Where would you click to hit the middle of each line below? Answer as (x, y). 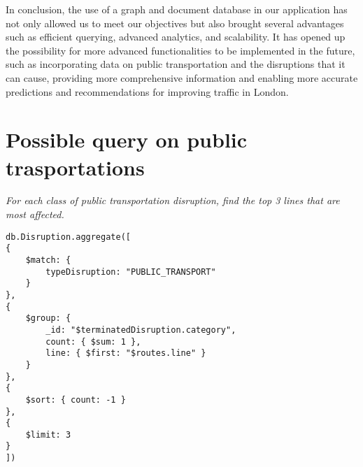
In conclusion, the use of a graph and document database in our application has (177, 9)
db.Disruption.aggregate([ (68, 237)
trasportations (75, 167)
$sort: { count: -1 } (76, 400)
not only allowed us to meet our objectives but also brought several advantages (175, 23)
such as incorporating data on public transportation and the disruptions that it (176, 64)
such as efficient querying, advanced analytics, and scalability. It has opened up (176, 37)
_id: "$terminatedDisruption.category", (141, 330)
